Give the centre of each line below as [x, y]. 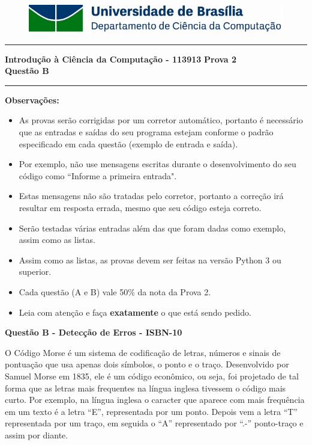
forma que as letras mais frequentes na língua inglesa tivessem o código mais [145, 388]
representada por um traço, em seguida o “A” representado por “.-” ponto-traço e [154, 423]
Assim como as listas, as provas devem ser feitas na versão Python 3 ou [150, 259]
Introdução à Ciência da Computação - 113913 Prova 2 [121, 59]
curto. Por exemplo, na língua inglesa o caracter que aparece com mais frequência [155, 400]
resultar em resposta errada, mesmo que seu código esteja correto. [140, 207]
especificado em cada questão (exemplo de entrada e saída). [128, 143]
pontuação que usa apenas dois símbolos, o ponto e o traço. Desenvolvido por [147, 364]
